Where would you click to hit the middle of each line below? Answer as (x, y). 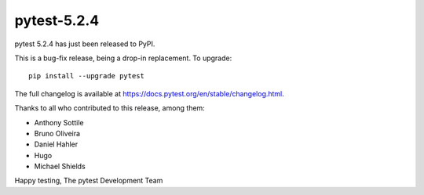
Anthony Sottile (59, 122)
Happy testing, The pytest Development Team (89, 181)
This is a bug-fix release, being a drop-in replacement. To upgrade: (123, 58)
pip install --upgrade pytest (87, 76)
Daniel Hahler (56, 144)
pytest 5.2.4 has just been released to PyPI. (85, 44)
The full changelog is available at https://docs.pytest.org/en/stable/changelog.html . (149, 93)
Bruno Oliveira (57, 133)
